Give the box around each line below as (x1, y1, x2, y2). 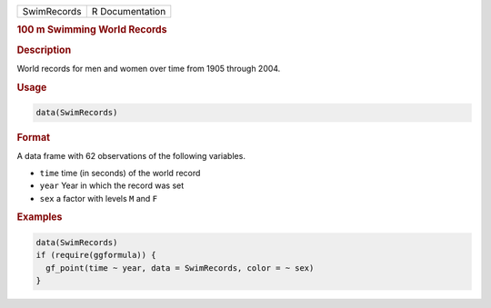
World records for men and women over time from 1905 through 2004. (16, 63, 281, 74)
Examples (16, 211, 63, 224)
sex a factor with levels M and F (39, 193, 158, 204)
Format (16, 132, 50, 144)
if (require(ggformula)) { (35, 250, 156, 261)
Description (16, 44, 72, 56)
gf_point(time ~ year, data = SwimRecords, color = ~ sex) (45, 263, 315, 273)
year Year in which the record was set (39, 180, 185, 191)
